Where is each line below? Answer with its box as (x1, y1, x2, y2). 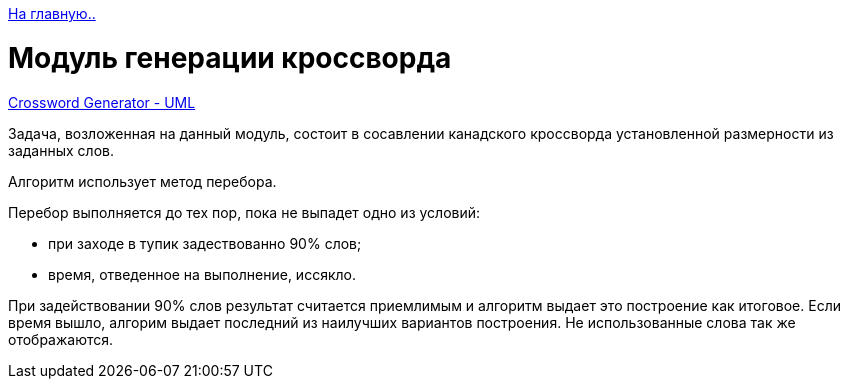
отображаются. (8, 330, 114, 348)
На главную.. (8, 5, 96, 22)
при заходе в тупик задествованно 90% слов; (48, 234, 362, 252)
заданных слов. (8, 141, 114, 159)
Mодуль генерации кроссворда (8, 40, 452, 75)
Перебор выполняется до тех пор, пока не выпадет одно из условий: (8, 203, 481, 221)
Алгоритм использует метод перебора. (8, 172, 277, 190)
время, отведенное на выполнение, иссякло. (48, 265, 356, 283)
